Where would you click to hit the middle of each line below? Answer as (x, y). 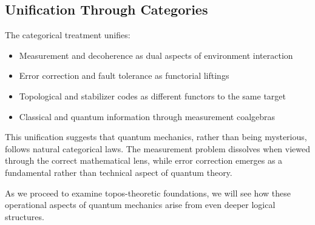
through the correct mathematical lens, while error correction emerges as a (144, 160)
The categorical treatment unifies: (68, 35)
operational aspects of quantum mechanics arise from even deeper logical (140, 205)
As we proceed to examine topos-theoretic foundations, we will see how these (148, 193)
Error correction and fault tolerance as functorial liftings (124, 76)
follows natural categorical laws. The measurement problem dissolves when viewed (158, 148)
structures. (25, 216)
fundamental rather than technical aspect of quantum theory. (119, 172)
